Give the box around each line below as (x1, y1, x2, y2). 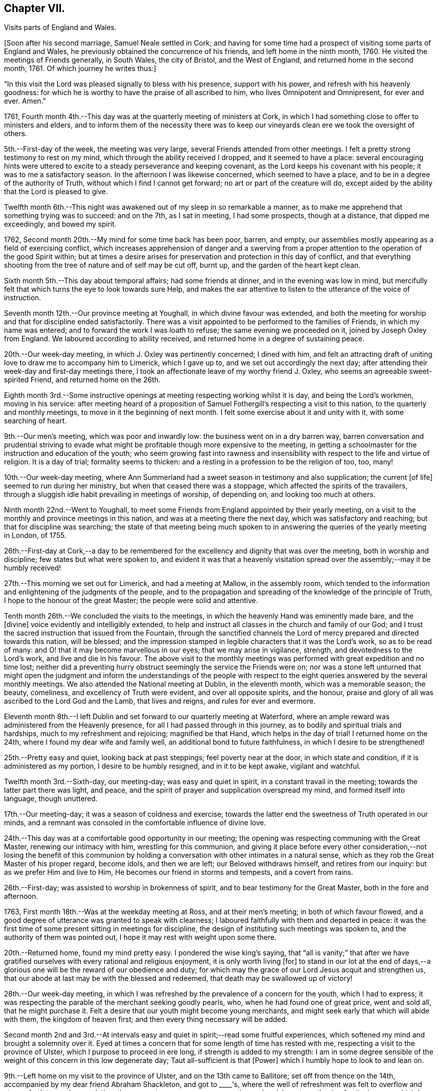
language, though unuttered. (4, 794, 98, 803)
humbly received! (4, 564, 61, 573)
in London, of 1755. (4, 531, 66, 540)
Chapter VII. (4, 2, 65, 15)
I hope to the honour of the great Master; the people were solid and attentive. (4, 596, 258, 605)
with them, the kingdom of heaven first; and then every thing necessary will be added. (4, 1015, 288, 1024)
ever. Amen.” (4, 97, 46, 106)
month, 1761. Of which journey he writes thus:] (4, 64, 156, 73)
